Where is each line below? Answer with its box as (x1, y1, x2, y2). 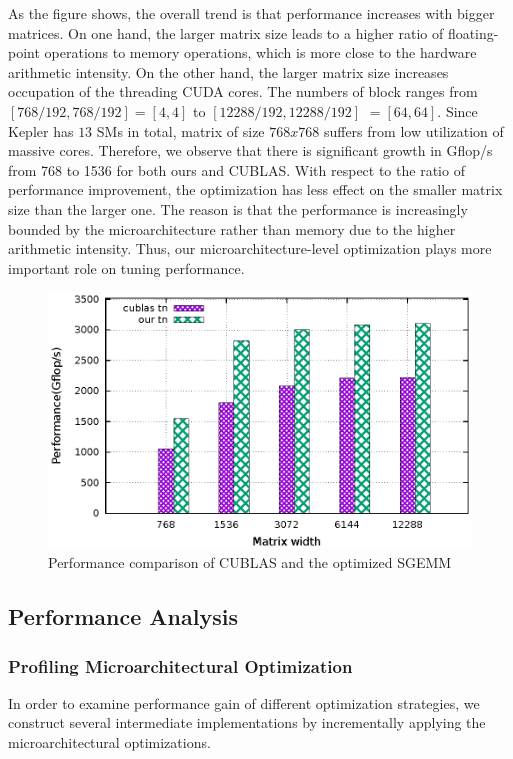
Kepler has (8, 120, 74, 141)
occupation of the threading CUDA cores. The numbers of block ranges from (8, 81, 478, 102)
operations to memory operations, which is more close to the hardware (44, 42, 477, 63)
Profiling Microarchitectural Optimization (8, 653, 353, 678)
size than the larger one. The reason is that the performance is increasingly (8, 198, 468, 219)
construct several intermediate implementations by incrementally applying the (8, 712, 486, 733)
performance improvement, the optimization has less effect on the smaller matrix (8, 179, 503, 200)
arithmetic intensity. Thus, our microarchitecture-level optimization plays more (8, 238, 492, 259)
